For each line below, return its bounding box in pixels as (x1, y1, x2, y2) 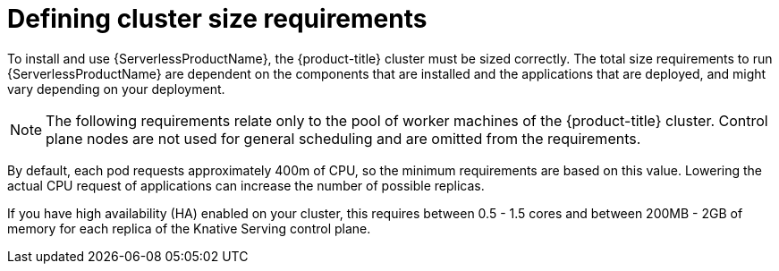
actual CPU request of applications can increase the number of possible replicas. (7, 177, 485, 193)
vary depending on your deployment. (7, 80, 225, 97)
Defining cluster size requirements (7, 4, 428, 34)
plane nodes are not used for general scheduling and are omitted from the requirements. (46, 129, 641, 148)
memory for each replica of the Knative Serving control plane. (7, 220, 371, 236)
